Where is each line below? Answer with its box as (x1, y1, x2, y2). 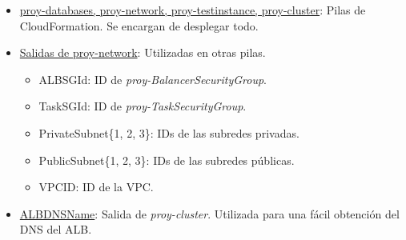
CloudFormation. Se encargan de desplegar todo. (19, 17, 259, 34)
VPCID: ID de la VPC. (38, 178, 154, 195)
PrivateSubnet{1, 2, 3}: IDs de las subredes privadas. (38, 124, 299, 141)
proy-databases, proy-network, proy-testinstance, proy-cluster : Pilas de (19, 2, 366, 18)
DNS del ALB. (19, 221, 92, 238)
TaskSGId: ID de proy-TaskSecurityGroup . (38, 98, 247, 114)
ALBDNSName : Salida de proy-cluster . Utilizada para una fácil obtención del (19, 205, 400, 222)
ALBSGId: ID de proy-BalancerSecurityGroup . (38, 70, 267, 87)
